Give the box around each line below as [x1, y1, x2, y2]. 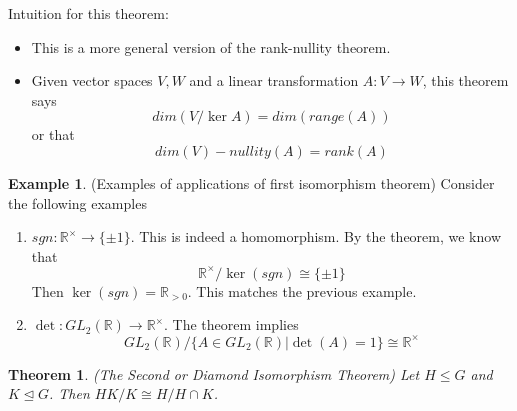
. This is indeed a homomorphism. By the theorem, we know [130, 226, 502, 247]
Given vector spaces [31, 70, 153, 91]
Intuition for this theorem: [8, 3, 169, 23]
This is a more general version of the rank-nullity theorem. [31, 36, 391, 57]
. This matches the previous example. [187, 280, 417, 301]
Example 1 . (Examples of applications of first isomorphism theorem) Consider [8, 172, 495, 193]
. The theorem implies [164, 314, 299, 335]
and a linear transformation [189, 70, 359, 91]
